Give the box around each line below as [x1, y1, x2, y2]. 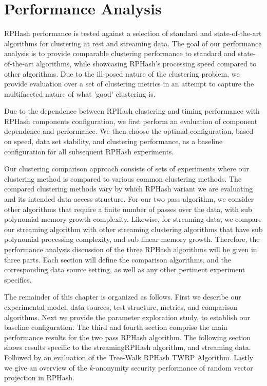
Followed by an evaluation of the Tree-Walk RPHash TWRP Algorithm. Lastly [4, 352, 254, 362]
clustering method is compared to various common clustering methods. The [4, 173, 242, 184]
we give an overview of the [4, 362, 87, 373]
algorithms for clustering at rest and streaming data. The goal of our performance [4, 38, 262, 48]
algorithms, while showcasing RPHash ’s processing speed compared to [36, 58, 257, 68]
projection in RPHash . [4, 372, 75, 383]
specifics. [4, 274, 32, 285]
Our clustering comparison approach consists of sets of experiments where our [4, 163, 249, 174]
